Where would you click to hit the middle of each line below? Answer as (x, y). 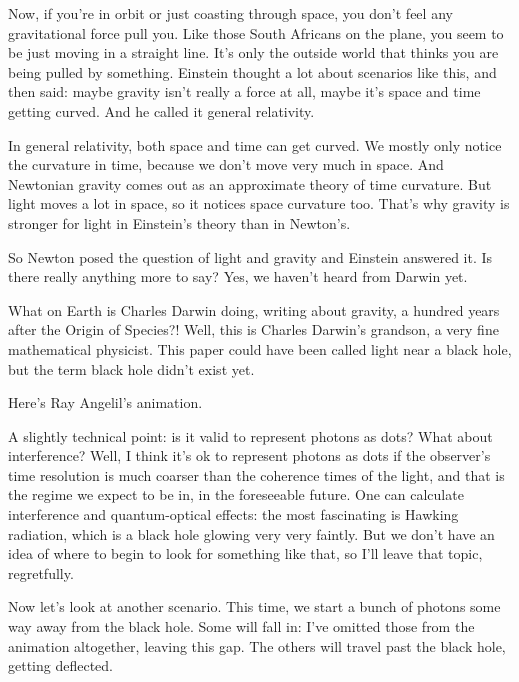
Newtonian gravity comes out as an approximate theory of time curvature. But (250, 183)
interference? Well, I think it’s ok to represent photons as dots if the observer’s (249, 455)
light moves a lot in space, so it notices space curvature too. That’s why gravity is (259, 203)
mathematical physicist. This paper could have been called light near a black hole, (260, 348)
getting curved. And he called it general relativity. (161, 110)
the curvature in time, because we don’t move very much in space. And (226, 164)
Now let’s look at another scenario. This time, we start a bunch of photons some (254, 606)
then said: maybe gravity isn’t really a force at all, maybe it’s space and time (244, 91)
